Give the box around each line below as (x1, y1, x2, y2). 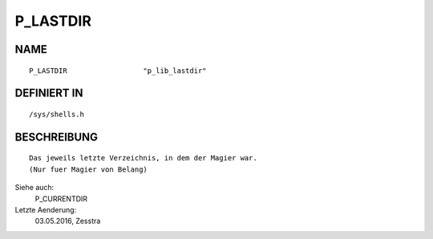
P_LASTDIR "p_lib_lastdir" (29, 66, 208, 75)
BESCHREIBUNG (14, 130, 99, 144)
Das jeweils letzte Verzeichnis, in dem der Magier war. (29, 153, 258, 163)
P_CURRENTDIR (34, 193, 88, 204)
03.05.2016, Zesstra (34, 217, 101, 226)
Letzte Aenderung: (14, 205, 77, 214)
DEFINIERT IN (14, 87, 83, 100)
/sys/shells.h (29, 109, 84, 119)
